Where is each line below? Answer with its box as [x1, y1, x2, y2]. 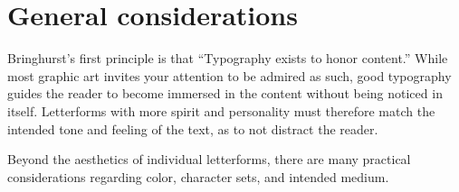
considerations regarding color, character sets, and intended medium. [7, 167, 389, 186]
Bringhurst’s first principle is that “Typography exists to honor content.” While [7, 49, 448, 68]
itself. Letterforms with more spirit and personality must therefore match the [7, 101, 435, 120]
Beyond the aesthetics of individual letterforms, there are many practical [7, 150, 411, 169]
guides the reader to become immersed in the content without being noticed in [7, 84, 443, 103]
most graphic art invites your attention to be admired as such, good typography [7, 66, 452, 85]
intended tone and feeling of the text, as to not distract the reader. [7, 119, 378, 138]
